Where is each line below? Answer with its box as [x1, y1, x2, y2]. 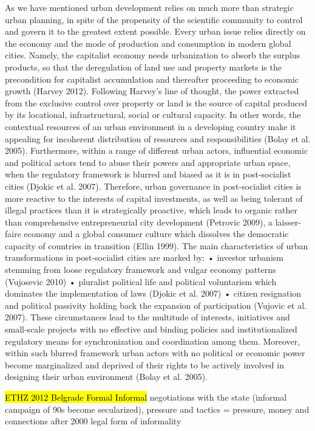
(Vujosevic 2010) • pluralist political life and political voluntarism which [5, 275, 277, 288]
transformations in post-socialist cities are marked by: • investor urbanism [5, 251, 283, 264]
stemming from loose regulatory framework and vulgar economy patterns [5, 263, 276, 276]
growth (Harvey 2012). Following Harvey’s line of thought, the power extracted [5, 84, 299, 97]
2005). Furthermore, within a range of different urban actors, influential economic [5, 144, 308, 157]
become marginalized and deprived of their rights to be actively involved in [5, 358, 284, 371]
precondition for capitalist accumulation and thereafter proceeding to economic [5, 72, 299, 85]
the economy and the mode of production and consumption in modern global [5, 36, 291, 49]
